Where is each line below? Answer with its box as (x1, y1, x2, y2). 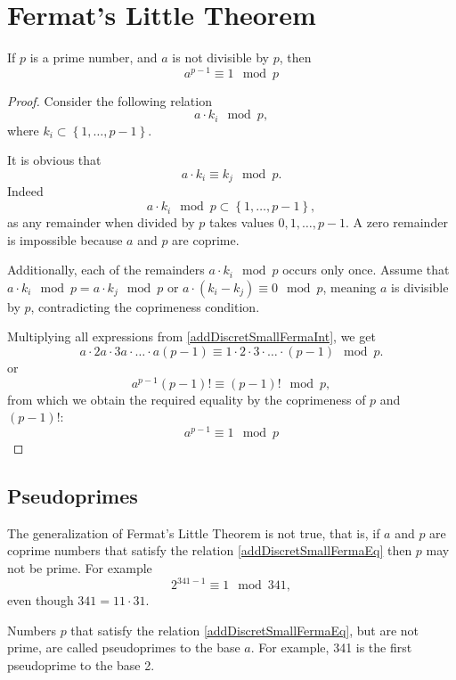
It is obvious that (7, 151, 102, 169)
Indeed (7, 182, 44, 201)
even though (7, 591, 74, 610)
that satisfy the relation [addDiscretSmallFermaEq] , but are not (70, 620, 419, 639)
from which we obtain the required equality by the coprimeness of (7, 389, 366, 408)
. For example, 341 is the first (250, 638, 412, 657)
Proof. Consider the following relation (7, 91, 212, 110)
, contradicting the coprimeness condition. (30, 297, 260, 315)
